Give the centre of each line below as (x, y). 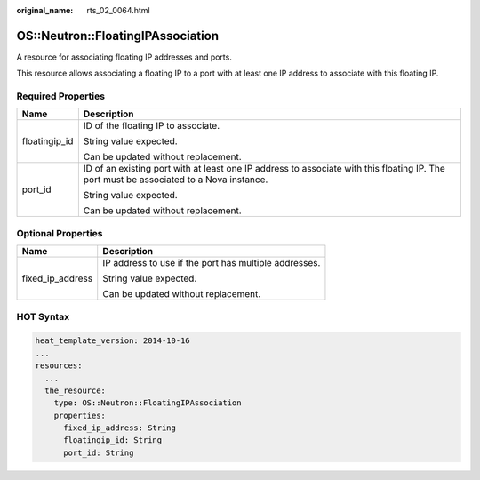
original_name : (45, 10)
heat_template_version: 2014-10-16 (112, 341)
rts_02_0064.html (118, 10)
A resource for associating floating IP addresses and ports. (124, 57)
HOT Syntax (43, 316)
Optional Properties (60, 233)
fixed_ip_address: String (120, 428)
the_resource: (76, 390)
